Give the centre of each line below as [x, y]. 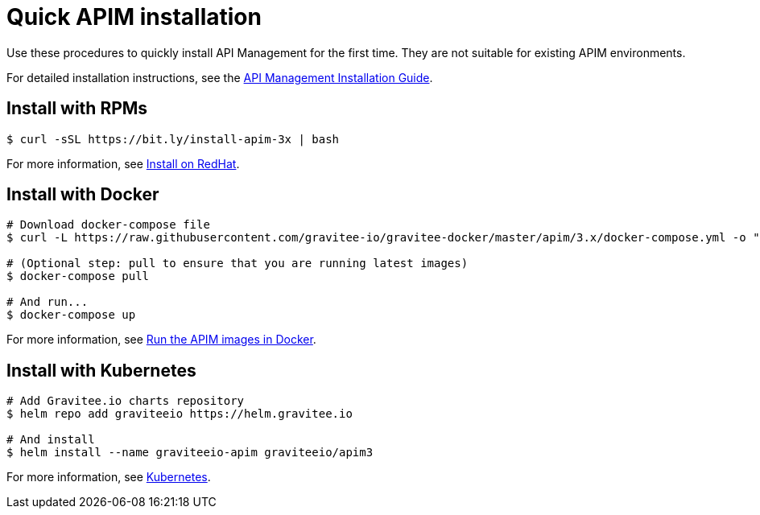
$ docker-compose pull [78, 276]
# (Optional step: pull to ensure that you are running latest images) [237, 264]
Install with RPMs [77, 109]
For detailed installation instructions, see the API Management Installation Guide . [220, 77]
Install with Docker [83, 195]
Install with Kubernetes [101, 370]
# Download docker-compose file [108, 225]
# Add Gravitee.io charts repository [126, 401]
